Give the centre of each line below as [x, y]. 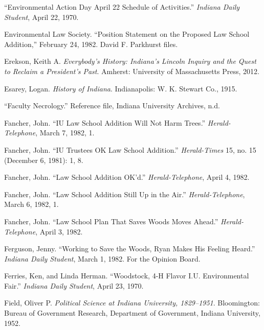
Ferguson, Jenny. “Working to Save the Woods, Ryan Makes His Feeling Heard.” [130, 249]
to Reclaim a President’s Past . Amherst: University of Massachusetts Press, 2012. [132, 71]
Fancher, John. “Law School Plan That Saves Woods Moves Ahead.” [111, 221]
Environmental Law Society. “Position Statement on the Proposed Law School [127, 34]
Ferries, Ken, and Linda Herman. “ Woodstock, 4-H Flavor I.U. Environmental [127, 276]
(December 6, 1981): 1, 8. [44, 160]
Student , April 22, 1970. [41, 17]
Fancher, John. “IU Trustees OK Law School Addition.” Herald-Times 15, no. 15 [130, 149]
